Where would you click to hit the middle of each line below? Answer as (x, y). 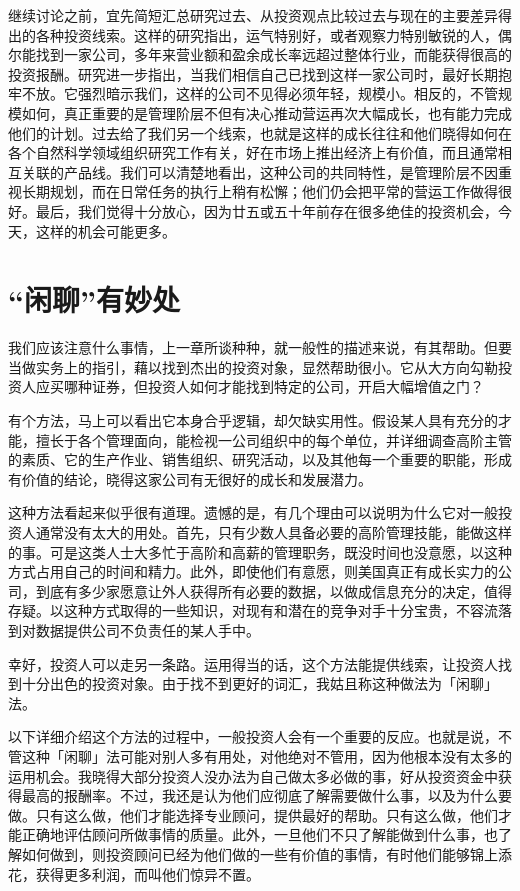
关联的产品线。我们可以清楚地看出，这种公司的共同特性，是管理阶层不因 (259, 171)
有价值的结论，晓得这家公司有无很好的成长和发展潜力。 (190, 478)
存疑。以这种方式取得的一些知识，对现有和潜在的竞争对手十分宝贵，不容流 (253, 610)
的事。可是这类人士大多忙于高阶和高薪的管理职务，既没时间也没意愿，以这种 (260, 551)
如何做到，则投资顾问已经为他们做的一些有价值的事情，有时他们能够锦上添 (266, 853)
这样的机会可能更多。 (105, 230)
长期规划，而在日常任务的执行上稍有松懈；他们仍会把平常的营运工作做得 (259, 191)
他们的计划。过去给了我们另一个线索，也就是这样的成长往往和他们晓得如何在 (260, 132)
